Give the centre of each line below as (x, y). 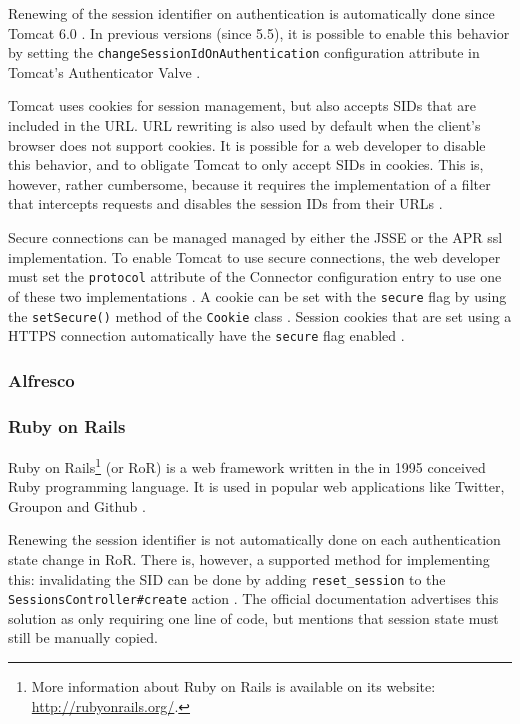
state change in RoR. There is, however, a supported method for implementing (249, 558)
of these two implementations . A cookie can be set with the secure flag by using (257, 295)
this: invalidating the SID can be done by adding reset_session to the (227, 578)
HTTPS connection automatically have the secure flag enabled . (206, 335)
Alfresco (41, 379)
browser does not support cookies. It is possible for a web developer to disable (247, 144)
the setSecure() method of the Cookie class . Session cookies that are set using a (260, 315)
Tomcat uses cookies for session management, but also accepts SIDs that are (242, 105)
